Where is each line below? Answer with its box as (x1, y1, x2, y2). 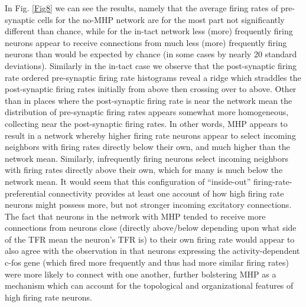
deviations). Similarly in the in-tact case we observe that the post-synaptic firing (5, 59, 297, 71)
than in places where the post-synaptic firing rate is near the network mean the (5, 94, 292, 106)
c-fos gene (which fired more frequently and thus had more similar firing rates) (5, 256, 289, 269)
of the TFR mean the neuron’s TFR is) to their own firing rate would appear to (5, 233, 295, 245)
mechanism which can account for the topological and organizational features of (5, 279, 294, 292)
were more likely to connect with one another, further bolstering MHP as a (5, 267, 276, 280)
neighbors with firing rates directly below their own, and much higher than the (5, 141, 290, 153)
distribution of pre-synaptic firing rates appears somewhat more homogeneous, (5, 106, 289, 118)
